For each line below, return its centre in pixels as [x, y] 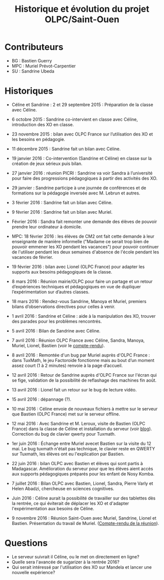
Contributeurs [34, 47]
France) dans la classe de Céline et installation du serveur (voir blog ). [82, 429]
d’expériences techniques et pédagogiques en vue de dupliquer [76, 286]
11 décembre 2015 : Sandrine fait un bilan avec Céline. [66, 149]
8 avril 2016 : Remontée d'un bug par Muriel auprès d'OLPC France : [81, 355]
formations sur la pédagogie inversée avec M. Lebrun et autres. [76, 193]
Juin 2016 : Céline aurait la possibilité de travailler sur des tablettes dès [83, 498]
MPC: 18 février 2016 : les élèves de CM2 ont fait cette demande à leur [83, 236]
